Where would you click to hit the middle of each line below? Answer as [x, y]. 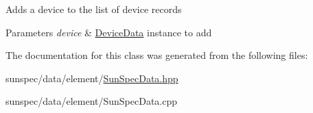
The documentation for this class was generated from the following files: [157, 55]
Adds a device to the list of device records [94, 9]
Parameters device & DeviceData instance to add [109, 32]
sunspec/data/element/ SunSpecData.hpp [92, 78]
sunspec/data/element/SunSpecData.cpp [92, 101]
